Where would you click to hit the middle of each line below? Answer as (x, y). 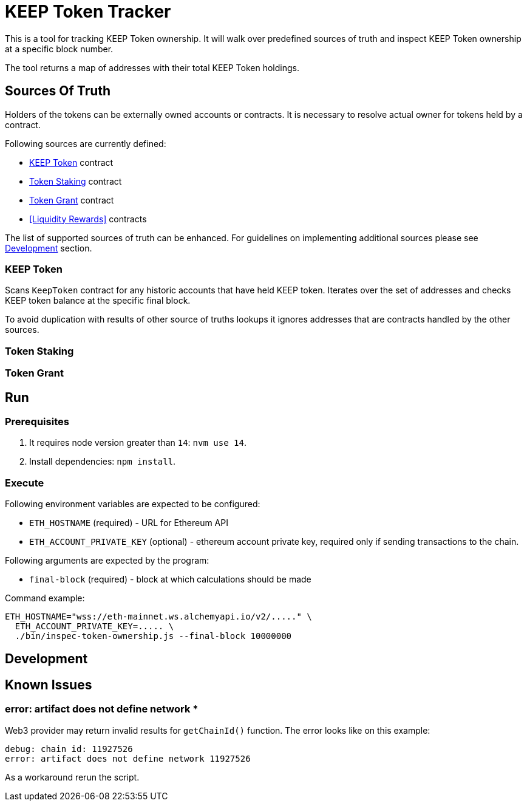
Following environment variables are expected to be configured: (133, 504)
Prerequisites (37, 421)
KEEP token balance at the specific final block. (98, 301)
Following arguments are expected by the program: (107, 561)
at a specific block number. (59, 49)
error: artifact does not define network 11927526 (128, 758)
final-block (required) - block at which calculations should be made (170, 579)
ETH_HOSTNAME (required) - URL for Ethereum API (129, 523)
